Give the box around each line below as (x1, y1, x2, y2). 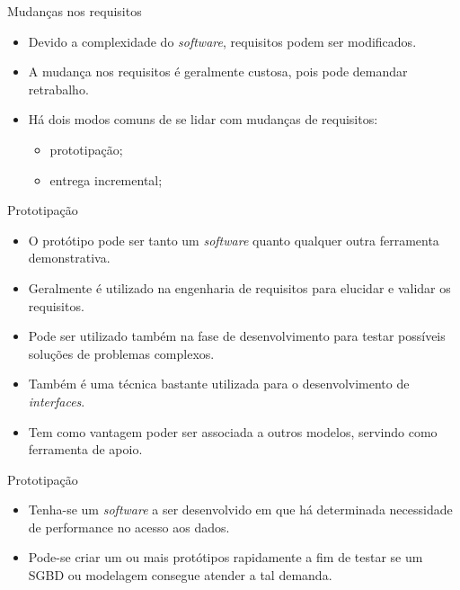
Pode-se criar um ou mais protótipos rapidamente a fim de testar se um (28, 548, 423, 567)
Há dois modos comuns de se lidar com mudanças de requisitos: (28, 110, 378, 129)
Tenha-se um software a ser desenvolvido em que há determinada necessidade (28, 500, 453, 519)
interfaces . (28, 391, 85, 410)
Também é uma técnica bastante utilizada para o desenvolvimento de (28, 374, 410, 393)
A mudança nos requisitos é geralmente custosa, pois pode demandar (28, 62, 408, 81)
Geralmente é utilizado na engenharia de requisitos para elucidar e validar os (28, 278, 451, 297)
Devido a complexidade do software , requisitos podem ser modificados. (28, 31, 417, 50)
